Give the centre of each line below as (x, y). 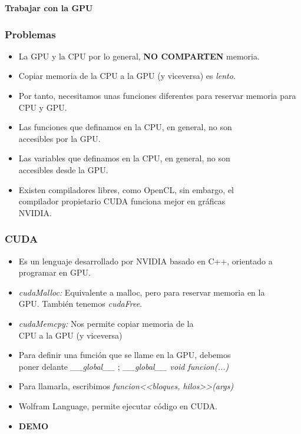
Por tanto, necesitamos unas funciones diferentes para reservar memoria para (157, 95)
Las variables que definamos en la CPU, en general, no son (124, 158)
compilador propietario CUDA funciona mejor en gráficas (122, 201)
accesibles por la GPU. (59, 138)
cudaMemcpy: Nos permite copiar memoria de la (106, 323)
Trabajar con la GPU (49, 8)
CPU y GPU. (43, 107)
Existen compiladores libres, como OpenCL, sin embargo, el (126, 189)
